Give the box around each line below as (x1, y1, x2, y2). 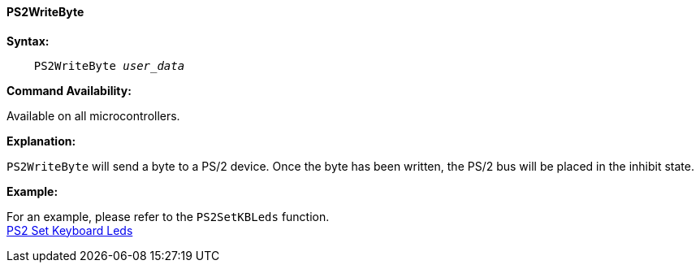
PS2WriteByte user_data (33, 59, 185, 72)
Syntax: (6, 33, 50, 48)
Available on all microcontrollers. (6, 108, 180, 123)
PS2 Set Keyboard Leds (6, 223, 133, 237)
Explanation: (6, 133, 76, 148)
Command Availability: (6, 83, 132, 98)
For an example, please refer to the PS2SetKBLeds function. (6, 209, 330, 223)
